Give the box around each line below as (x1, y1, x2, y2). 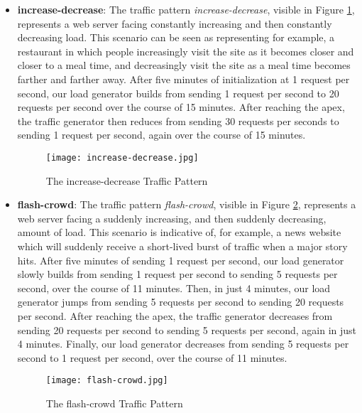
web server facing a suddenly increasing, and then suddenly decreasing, (17, 210, 327, 225)
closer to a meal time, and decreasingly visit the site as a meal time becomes (17, 58, 351, 73)
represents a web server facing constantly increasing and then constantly (17, 16, 332, 31)
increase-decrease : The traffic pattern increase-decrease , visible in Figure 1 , (17, 2, 355, 16)
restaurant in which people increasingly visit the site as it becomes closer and (17, 43, 354, 58)
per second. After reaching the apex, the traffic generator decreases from (17, 308, 333, 323)
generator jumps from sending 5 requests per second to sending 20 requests (17, 294, 344, 309)
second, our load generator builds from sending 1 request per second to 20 (17, 85, 339, 100)
